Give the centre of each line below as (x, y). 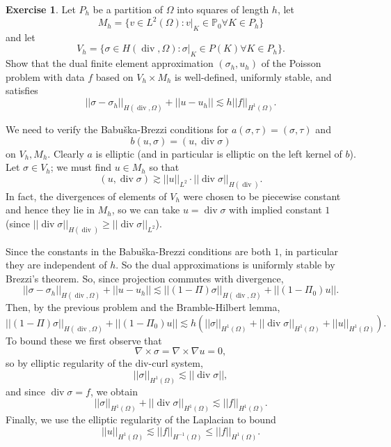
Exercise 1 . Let (41, 9)
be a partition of (128, 9)
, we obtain (114, 391)
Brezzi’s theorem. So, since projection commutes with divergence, (145, 278)
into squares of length (223, 9)
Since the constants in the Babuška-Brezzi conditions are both (138, 251)
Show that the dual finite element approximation (110, 63)
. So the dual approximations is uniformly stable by (225, 265)
